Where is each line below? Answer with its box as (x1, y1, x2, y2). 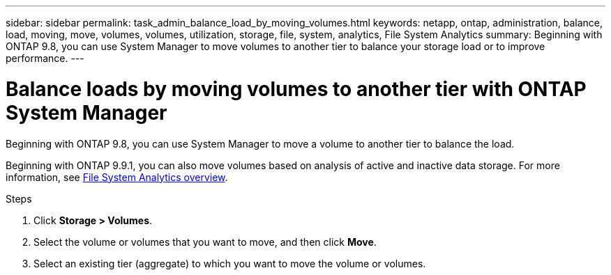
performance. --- (6, 52, 84, 64)
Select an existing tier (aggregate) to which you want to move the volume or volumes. (33, 257, 426, 269)
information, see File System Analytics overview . (6, 171, 228, 183)
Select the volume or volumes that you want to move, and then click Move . (33, 235, 377, 248)
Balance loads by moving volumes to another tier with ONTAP (6, 77, 587, 101)
